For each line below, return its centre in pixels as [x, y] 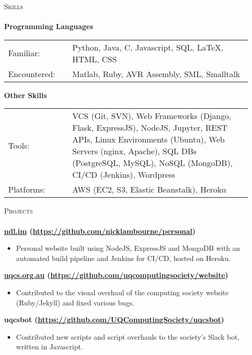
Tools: [19, 145]
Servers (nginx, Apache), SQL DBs [134, 151]
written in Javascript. [49, 347]
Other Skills [25, 95]
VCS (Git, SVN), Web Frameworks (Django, [151, 116]
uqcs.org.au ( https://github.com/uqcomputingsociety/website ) [116, 275]
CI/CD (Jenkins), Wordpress [124, 175]
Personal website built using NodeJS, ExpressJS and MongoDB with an [128, 248]
